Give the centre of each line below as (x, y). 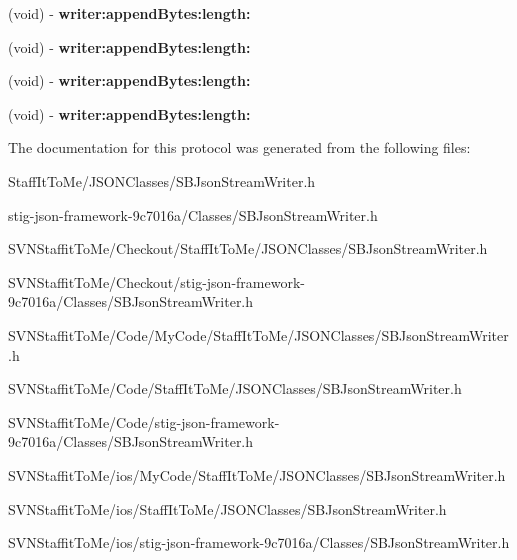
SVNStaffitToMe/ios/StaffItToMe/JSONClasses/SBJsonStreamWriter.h (227, 508)
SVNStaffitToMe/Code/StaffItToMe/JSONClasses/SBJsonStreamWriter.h (235, 388)
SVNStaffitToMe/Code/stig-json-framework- (144, 421)
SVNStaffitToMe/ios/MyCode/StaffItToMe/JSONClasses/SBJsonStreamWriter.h (257, 474)
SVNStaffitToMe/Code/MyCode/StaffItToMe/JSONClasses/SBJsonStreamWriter (258, 334)
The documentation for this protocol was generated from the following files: (239, 147)
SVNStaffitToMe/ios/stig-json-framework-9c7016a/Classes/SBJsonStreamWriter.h (259, 542)
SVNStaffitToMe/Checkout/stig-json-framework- (156, 281)
